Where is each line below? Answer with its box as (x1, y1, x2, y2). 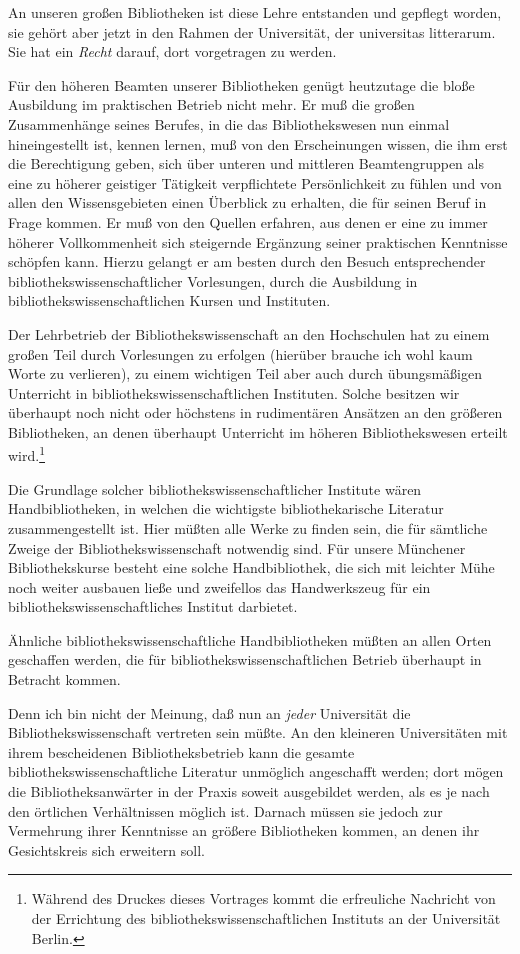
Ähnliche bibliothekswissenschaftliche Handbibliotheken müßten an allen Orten (8, 629, 492, 650)
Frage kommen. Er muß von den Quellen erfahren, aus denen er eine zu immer (8, 211, 488, 232)
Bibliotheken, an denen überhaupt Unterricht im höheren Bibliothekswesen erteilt (8, 421, 508, 442)
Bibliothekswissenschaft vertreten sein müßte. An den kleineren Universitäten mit (8, 722, 508, 743)
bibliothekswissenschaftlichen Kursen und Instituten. (8, 290, 331, 311)
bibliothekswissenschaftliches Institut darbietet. (8, 596, 298, 617)
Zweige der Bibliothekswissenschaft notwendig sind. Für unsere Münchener (8, 537, 466, 558)
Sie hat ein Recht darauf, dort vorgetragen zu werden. (8, 41, 337, 62)
